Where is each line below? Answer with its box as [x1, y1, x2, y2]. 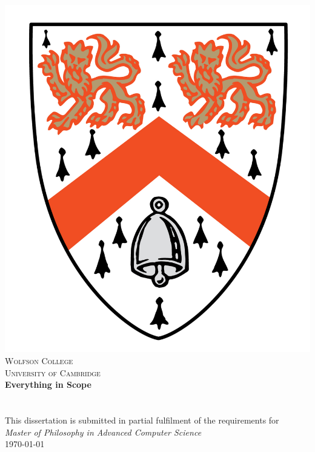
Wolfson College [5, 354, 73, 367]
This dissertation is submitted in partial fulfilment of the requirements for [5, 414, 279, 426]
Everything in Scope [5, 378, 91, 391]
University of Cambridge [5, 366, 101, 379]
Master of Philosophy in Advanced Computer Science [5, 425, 202, 438]
